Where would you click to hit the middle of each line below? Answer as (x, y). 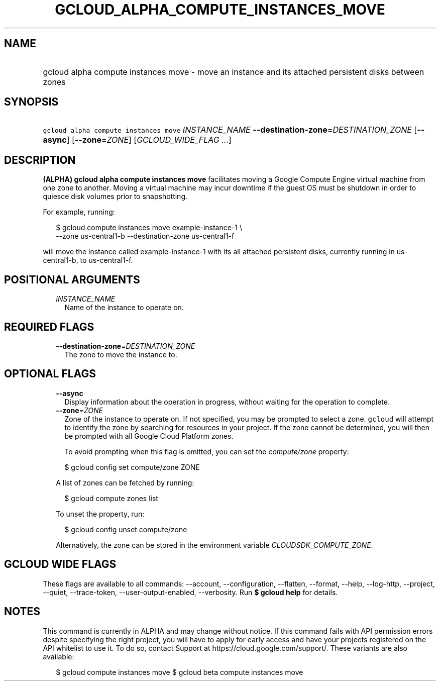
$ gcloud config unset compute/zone (126, 529)
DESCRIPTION (40, 160)
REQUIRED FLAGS (49, 327)
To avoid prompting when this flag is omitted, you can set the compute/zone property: (207, 451)
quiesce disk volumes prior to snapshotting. (115, 197)
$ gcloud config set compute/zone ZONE (132, 467)
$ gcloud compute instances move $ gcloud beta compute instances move (180, 672)
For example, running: (79, 212)
